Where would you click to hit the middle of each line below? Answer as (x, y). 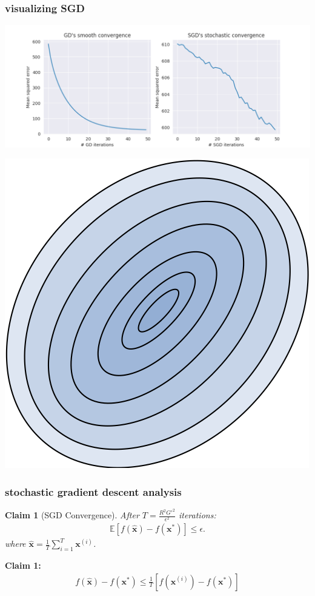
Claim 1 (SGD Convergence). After (72, 515)
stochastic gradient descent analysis (93, 491)
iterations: (197, 515)
